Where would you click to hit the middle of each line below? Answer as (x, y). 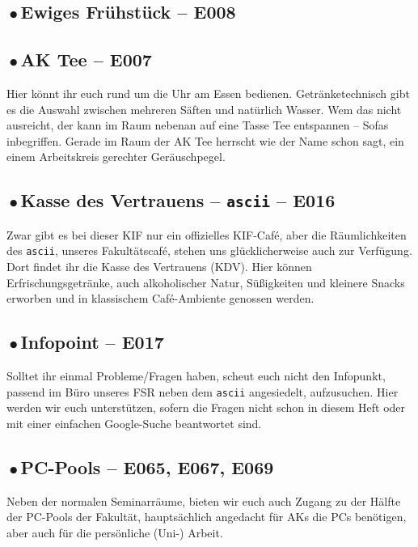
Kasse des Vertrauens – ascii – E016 (178, 200)
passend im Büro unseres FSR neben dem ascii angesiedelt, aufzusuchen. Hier (203, 391)
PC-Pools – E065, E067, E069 (147, 466)
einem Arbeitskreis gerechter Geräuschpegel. (116, 157)
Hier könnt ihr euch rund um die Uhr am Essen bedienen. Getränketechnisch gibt (208, 93)
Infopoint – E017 (92, 342)
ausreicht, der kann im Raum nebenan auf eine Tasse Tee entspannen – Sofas (198, 125)
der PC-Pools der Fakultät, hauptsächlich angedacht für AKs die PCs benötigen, (207, 517)
